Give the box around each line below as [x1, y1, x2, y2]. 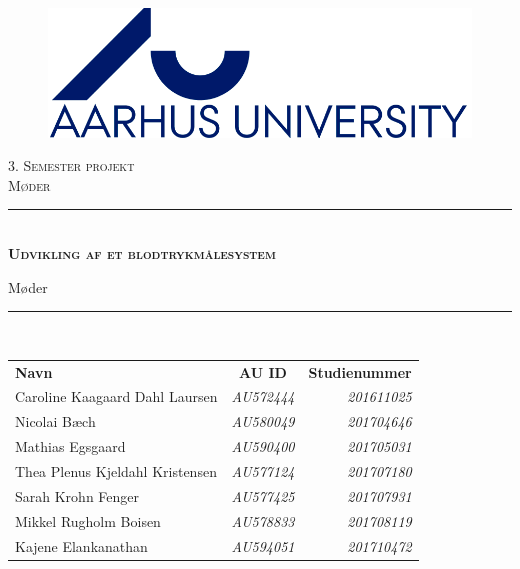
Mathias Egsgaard [15, 436, 126, 457]
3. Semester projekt [8, 155, 135, 176]
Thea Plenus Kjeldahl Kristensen [15, 460, 217, 481]
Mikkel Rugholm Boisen [15, 510, 161, 531]
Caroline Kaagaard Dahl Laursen [15, 386, 218, 407]
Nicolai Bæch [15, 411, 96, 432]
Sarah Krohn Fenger [15, 485, 140, 506]
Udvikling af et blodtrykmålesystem [8, 243, 276, 264]
